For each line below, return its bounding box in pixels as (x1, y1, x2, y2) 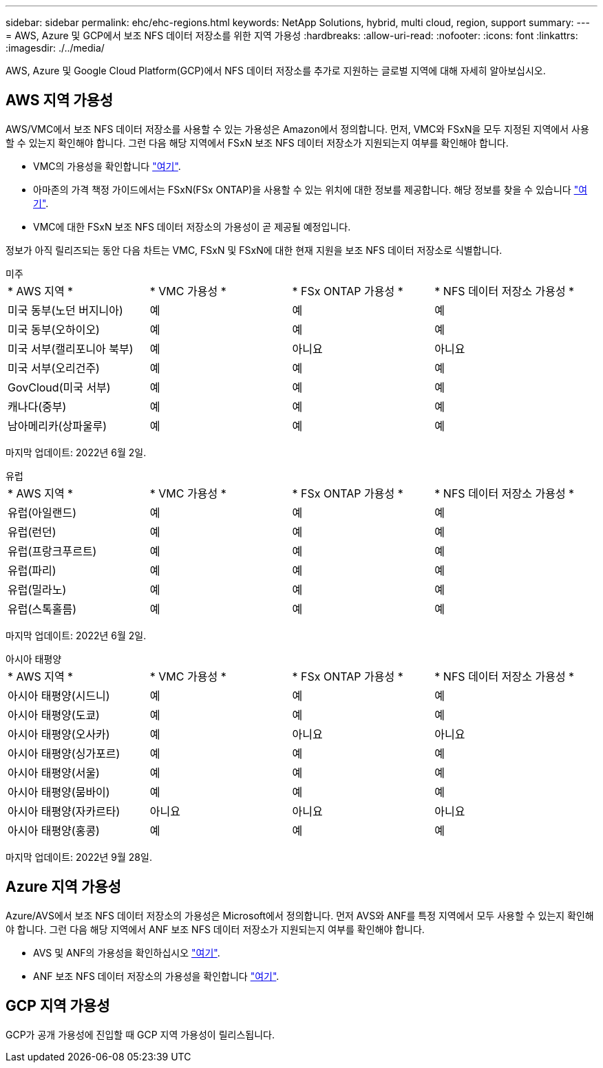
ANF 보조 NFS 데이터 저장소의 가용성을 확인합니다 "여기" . (33, 970, 279, 982)
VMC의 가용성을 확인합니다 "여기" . (33, 160, 181, 172)
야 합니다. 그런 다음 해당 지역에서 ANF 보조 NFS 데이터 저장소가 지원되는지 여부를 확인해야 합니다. (6, 923, 425, 935)
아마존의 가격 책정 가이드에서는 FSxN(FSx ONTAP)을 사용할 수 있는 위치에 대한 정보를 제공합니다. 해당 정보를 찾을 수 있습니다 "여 (33, 183, 588, 195)
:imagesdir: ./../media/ (6, 42, 105, 54)
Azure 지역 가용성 (6, 878, 121, 896)
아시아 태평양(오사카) (8, 727, 110, 741)
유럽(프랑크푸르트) (8, 544, 97, 558)
